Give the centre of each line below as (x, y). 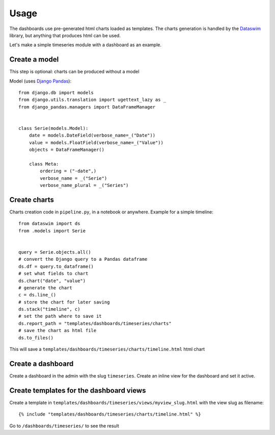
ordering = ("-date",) (68, 171)
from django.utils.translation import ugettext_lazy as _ (92, 100)
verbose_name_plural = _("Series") (84, 185)
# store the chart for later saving (64, 302)
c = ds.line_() (37, 295)
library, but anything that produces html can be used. (65, 35)
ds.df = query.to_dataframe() (56, 266)
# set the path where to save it (60, 316)
